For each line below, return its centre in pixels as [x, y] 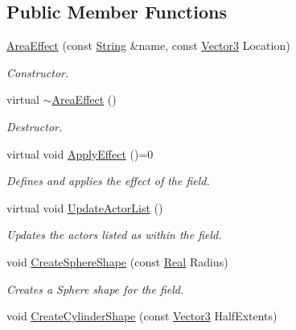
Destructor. [35, 126]
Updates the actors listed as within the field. [114, 235]
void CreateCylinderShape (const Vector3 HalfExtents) [142, 316]
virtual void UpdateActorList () [85, 207]
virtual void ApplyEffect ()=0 [80, 153]
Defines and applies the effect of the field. [108, 181]
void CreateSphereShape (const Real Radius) [117, 261]
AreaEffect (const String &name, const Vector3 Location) [148, 45]
